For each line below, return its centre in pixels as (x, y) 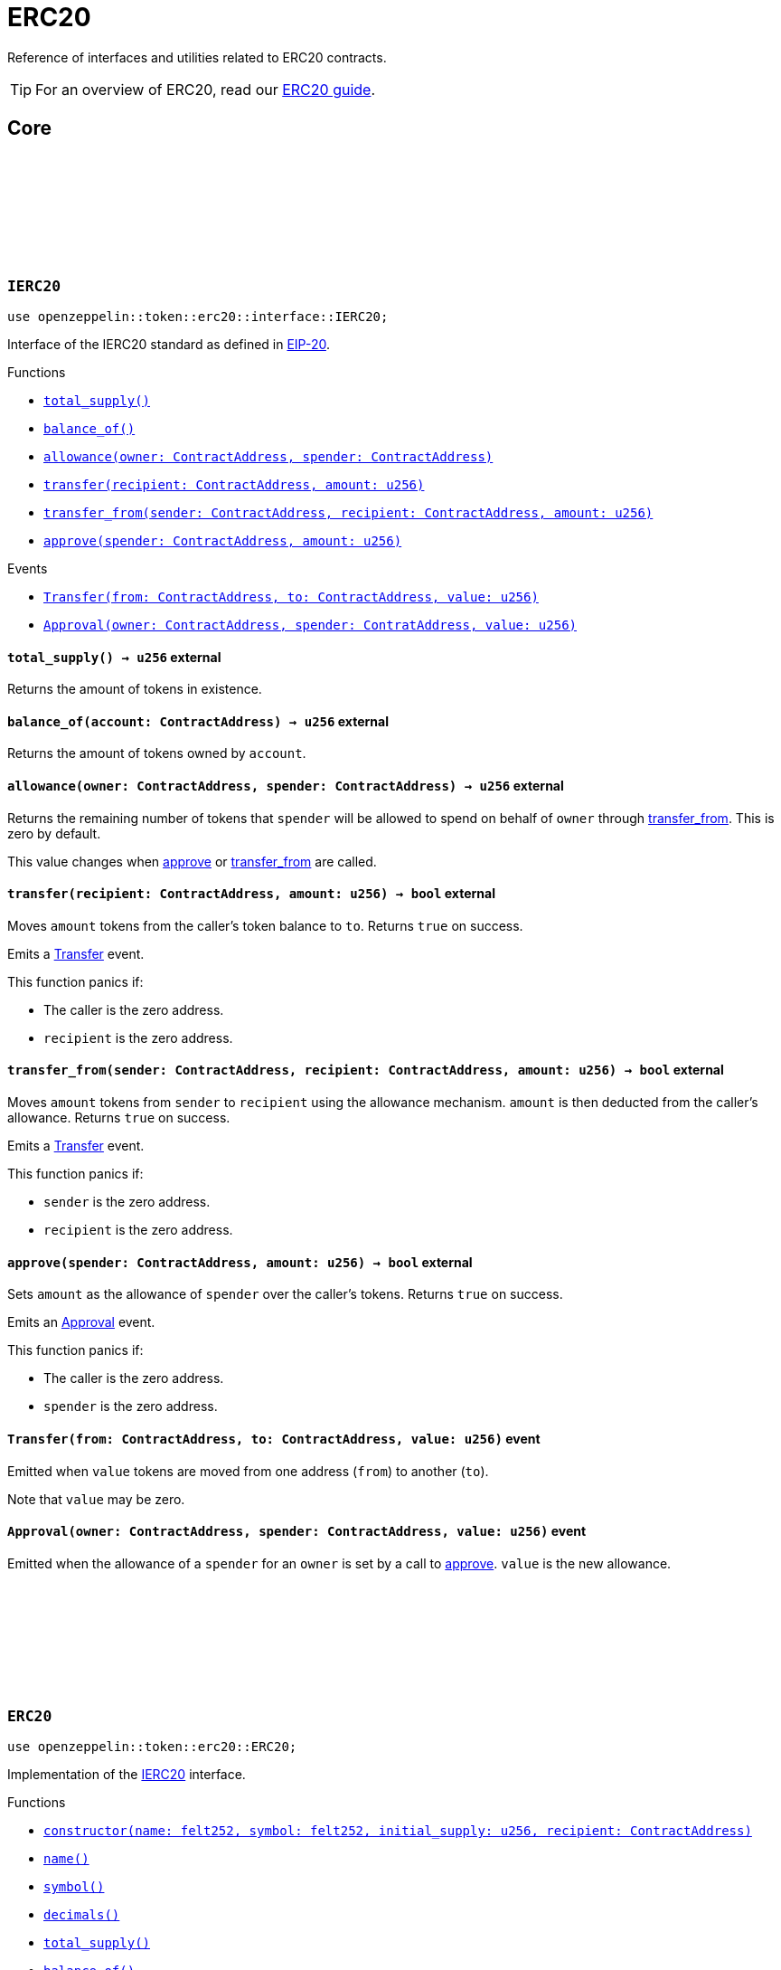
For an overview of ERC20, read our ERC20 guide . (206, 89)
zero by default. (54, 833)
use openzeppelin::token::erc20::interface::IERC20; (198, 316)
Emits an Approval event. (81, 1322)
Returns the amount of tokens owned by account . (157, 753)
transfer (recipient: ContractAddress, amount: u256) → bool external (251, 894)
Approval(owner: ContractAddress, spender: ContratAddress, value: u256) (311, 625)
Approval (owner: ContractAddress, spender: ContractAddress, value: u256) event (297, 1531)
